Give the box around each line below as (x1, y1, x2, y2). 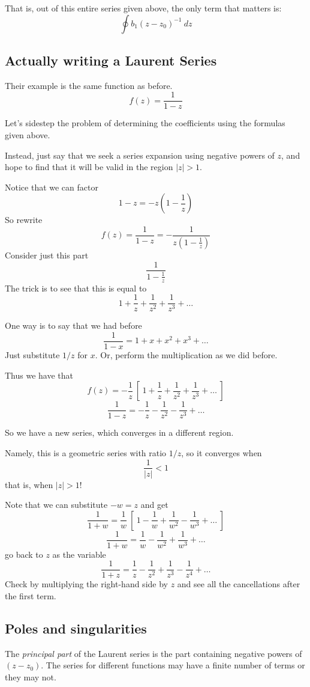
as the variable (52, 548, 106, 560)
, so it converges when (181, 446, 262, 459)
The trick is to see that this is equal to (5, 281, 147, 294)
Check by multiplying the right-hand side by (5, 578, 168, 590)
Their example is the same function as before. (5, 79, 173, 91)
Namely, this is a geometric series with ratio (5, 446, 167, 459)
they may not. (5, 671, 56, 683)
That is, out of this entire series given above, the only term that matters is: (5, 2, 282, 14)
